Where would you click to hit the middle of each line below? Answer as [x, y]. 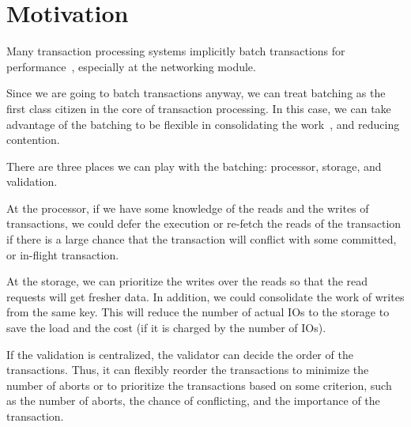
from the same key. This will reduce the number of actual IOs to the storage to [198, 312]
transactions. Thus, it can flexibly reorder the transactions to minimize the [188, 370]
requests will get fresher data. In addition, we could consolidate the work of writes [205, 296]
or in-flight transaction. [63, 254]
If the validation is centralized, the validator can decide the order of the [180, 354]
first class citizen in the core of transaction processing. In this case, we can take [199, 108]
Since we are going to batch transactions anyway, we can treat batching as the [196, 93]
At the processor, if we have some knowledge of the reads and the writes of [188, 208]
